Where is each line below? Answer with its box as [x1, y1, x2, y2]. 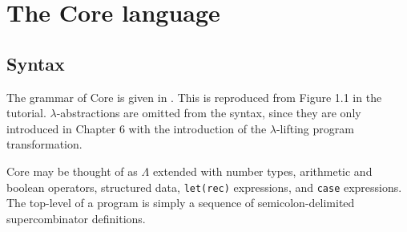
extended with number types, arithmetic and [152, 162, 373, 179]
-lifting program [276, 120, 354, 136]
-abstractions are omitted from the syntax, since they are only [56, 104, 361, 121]
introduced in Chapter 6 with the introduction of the [6, 120, 267, 136]
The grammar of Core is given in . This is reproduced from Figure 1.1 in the [6, 88, 382, 105]
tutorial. [6, 104, 46, 121]
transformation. [6, 136, 83, 153]
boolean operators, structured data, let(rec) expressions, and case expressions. [6, 178, 402, 195]
